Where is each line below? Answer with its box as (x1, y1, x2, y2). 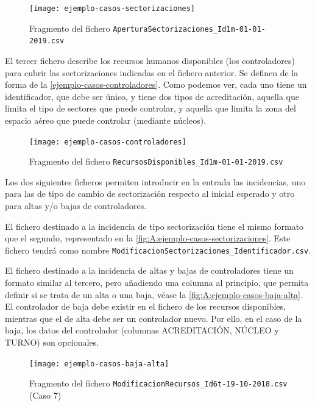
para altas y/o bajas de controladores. (5, 199, 147, 212)
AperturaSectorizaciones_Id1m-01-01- (113, 24, 266, 34)
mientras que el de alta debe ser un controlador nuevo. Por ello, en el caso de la (5, 312, 302, 324)
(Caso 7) (29, 388, 62, 401)
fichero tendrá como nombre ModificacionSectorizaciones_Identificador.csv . (5, 243, 311, 256)
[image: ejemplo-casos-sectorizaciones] (29, 4, 196, 13)
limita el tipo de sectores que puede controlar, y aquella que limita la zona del (5, 102, 296, 115)
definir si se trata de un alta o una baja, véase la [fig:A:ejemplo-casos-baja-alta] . (5, 288, 303, 301)
